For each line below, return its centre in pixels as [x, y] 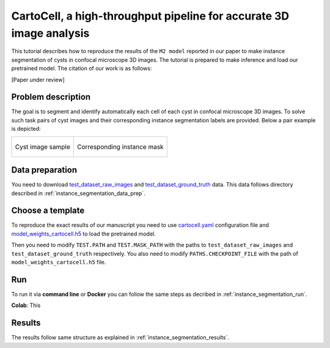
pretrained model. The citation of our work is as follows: [82, 68]
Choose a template [48, 211]
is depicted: [26, 129]
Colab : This [26, 305]
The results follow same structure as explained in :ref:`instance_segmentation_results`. [120, 338]
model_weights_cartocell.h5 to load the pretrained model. [83, 234]
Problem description [51, 97]
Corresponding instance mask [121, 147]
